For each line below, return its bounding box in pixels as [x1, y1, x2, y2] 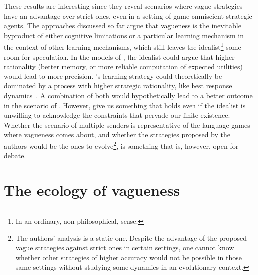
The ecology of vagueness [4, 180, 180, 200]
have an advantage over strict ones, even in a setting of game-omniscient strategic [4, 10, 252, 21]
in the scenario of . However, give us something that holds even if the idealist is [4, 100, 246, 110]
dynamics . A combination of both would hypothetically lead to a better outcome [4, 90, 253, 100]
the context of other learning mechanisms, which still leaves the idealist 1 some [4, 40, 241, 52]
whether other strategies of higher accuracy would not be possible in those [15, 252, 242, 262]
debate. [4, 150, 26, 161]
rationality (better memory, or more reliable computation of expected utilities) [4, 61, 243, 71]
